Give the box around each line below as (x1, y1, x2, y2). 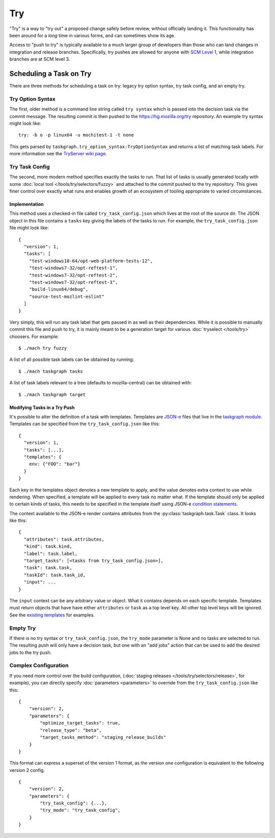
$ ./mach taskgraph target (18, 392, 86, 397)
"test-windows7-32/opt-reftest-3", (29, 279, 118, 285)
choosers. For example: (9, 333, 59, 340)
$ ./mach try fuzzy (18, 345, 67, 351)
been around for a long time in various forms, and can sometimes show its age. (9, 32, 176, 38)
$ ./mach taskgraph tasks (18, 368, 84, 374)
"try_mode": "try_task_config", (40, 807, 121, 813)
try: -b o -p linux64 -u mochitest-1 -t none (18, 132, 134, 138)
